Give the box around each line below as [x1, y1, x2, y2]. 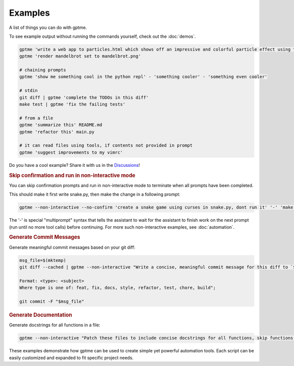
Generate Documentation [9, 312, 73, 318]
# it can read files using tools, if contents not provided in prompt [19, 143, 193, 148]
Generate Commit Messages [9, 234, 80, 240]
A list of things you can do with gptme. [9, 25, 87, 30]
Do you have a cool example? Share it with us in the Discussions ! [9, 162, 140, 168]
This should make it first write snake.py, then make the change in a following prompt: [9, 191, 181, 197]
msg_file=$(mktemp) [19, 258, 66, 263]
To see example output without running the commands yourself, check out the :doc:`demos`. [9, 33, 196, 39]
